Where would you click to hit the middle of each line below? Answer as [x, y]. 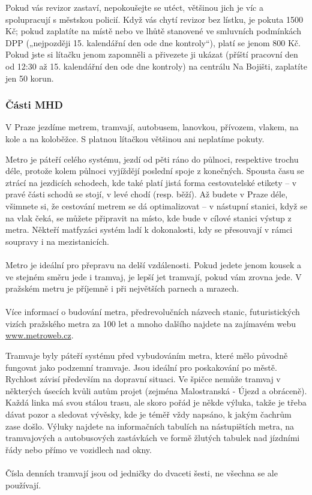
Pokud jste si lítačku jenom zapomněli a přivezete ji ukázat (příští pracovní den [152, 54]
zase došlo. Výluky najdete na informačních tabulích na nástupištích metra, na [150, 426]
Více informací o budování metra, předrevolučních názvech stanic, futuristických [153, 312]
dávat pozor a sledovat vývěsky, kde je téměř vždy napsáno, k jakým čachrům [148, 414]
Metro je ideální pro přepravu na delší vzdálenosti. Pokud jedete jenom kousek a [153, 264]
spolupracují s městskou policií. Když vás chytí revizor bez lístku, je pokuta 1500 [154, 19]
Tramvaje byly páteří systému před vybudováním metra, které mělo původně [147, 355]
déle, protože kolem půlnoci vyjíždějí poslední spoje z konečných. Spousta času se [155, 171]
